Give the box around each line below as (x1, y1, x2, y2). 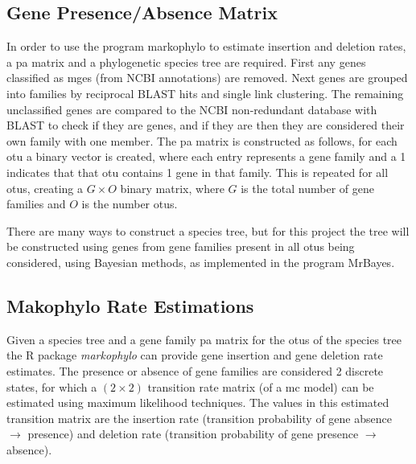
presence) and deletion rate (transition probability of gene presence (27, 425, 359, 442)
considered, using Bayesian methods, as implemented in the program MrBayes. (6, 253, 395, 270)
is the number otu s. (81, 195, 178, 212)
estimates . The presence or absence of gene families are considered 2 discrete (6, 362, 384, 379)
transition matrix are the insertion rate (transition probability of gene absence (6, 409, 392, 426)
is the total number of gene (241, 179, 374, 196)
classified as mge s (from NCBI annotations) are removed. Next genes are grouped (6, 69, 408, 86)
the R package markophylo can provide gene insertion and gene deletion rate (6, 347, 383, 363)
